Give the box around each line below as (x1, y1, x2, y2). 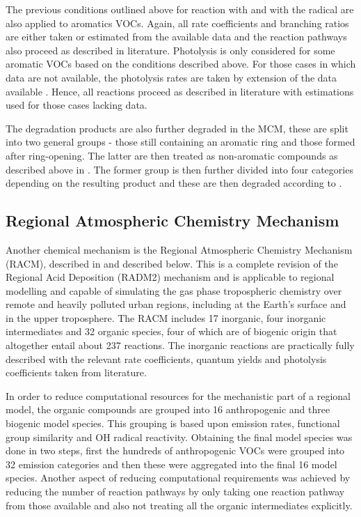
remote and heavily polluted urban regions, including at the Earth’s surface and (6, 297, 346, 311)
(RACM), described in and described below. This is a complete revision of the (6, 256, 338, 270)
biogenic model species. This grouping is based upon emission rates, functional (6, 416, 340, 431)
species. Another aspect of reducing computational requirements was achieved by (6, 470, 351, 485)
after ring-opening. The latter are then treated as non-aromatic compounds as (6, 148, 338, 162)
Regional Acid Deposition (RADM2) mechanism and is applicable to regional (6, 270, 335, 284)
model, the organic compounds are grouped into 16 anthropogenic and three (6, 402, 330, 417)
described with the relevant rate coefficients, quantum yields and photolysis (6, 351, 327, 366)
